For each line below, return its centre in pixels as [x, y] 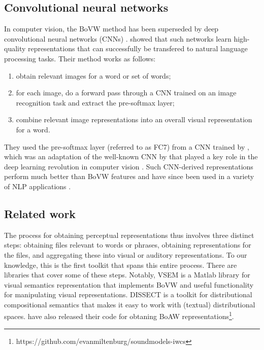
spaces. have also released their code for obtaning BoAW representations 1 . [119, 316]
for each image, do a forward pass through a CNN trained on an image [126, 93]
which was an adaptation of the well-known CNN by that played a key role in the [131, 156]
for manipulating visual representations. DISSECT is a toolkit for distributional [128, 294]
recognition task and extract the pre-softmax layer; [95, 102]
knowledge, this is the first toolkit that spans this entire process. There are [121, 265]
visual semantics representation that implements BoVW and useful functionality [129, 284]
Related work [40, 213]
